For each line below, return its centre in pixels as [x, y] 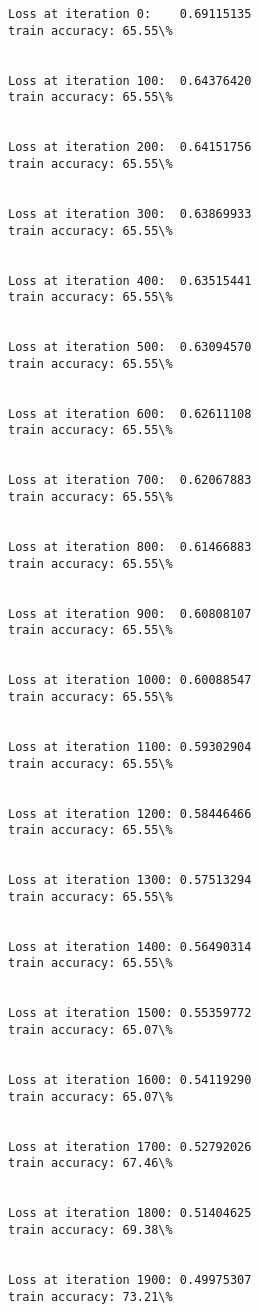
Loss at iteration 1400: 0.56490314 [130, 946]
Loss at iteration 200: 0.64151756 [130, 147]
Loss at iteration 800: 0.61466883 [130, 547]
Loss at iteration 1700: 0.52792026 [130, 1146]
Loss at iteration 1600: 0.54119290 [130, 1080]
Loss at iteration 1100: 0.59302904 [130, 746]
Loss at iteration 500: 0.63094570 [130, 347]
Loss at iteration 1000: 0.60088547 [130, 680]
